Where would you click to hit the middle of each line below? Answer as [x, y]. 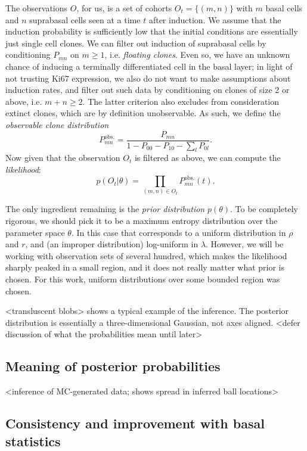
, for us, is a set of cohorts [124, 8]
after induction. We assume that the [215, 19]
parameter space [35, 232]
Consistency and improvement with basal [135, 423]
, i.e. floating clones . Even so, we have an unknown [197, 55]
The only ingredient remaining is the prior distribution [105, 209]
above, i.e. [24, 101]
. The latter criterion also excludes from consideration [181, 101]
